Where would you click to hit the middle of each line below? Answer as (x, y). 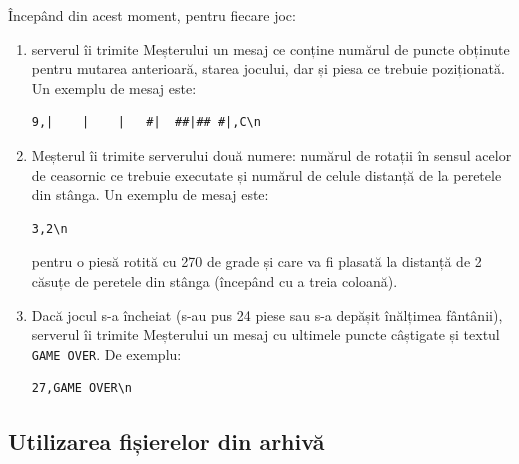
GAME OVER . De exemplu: (106, 353)
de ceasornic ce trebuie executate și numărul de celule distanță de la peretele (266, 174)
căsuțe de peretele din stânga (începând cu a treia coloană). (214, 280)
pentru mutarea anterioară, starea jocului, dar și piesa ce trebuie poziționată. (268, 68)
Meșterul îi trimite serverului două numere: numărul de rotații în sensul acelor (271, 154)
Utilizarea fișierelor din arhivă (166, 441)
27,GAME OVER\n (82, 388)
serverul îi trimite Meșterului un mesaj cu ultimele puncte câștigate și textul (265, 334)
